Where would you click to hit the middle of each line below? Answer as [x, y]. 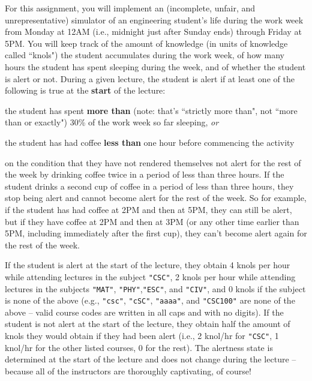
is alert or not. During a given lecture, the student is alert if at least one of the [150, 78]
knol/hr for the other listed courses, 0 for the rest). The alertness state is [139, 347]
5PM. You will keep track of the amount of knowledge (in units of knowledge [146, 43]
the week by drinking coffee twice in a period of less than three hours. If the [145, 174]
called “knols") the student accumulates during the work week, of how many [145, 55]
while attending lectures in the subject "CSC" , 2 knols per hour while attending [150, 276]
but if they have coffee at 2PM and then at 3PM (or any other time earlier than [152, 221]
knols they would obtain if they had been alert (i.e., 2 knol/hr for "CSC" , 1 [142, 336]
